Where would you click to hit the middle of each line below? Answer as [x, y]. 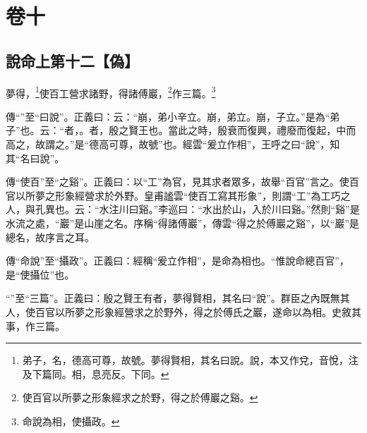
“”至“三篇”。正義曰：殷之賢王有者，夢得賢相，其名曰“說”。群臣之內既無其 [178, 298]
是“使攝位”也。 [40, 274]
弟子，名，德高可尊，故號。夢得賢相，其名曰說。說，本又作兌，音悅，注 [190, 360]
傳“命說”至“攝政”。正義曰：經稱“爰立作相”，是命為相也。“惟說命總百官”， [178, 261]
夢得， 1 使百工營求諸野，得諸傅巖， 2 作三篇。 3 [111, 92]
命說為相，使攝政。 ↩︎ [71, 421]
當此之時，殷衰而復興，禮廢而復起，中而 [262, 130]
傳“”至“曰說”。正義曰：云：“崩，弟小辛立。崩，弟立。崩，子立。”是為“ [168, 116]
